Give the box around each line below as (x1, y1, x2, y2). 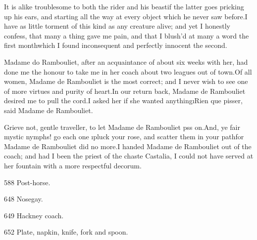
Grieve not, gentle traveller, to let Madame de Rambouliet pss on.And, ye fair (4, 121, 240, 132)
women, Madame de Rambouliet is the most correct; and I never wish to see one (4, 76, 248, 86)
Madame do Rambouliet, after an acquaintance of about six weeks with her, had (4, 56, 248, 67)
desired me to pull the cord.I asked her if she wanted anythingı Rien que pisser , (4, 95, 243, 106)
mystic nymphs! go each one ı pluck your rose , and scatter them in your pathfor (4, 131, 244, 142)
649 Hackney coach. (4, 210, 64, 220)
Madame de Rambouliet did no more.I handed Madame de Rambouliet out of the (4, 141, 252, 151)
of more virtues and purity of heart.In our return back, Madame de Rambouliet (4, 85, 246, 96)
